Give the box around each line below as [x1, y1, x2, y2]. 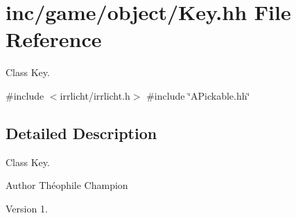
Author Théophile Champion [6, 178, 128, 192]
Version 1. [6, 201, 48, 215]
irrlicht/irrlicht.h [60, 88, 130, 102]
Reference [6, 25, 102, 53]
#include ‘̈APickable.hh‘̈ [146, 88, 250, 102]
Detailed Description [6, 122, 157, 143]
